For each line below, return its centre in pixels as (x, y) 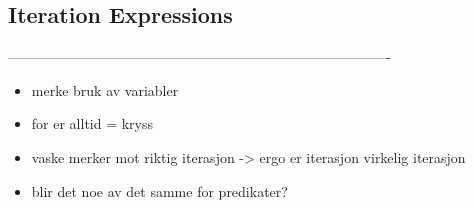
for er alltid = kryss (92, 123)
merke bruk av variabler (105, 89)
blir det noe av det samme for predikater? (159, 190)
